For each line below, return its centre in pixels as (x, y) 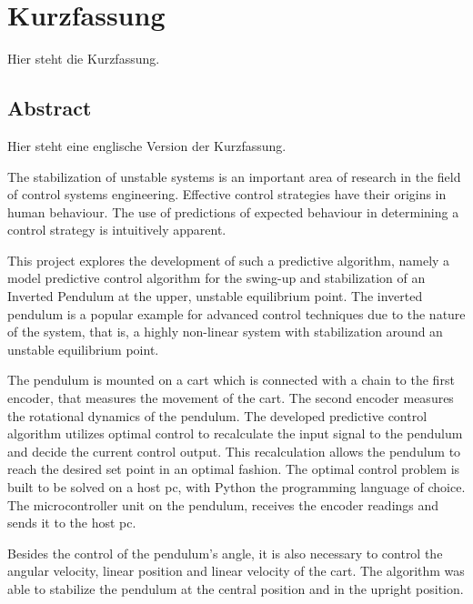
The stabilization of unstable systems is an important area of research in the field (234, 176)
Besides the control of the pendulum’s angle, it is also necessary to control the (225, 553)
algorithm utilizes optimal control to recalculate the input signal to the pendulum (235, 433)
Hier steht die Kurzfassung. (84, 59)
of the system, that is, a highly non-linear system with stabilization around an (225, 332)
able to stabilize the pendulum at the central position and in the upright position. (236, 588)
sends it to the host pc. (72, 523)
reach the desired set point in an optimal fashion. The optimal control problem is (234, 469)
